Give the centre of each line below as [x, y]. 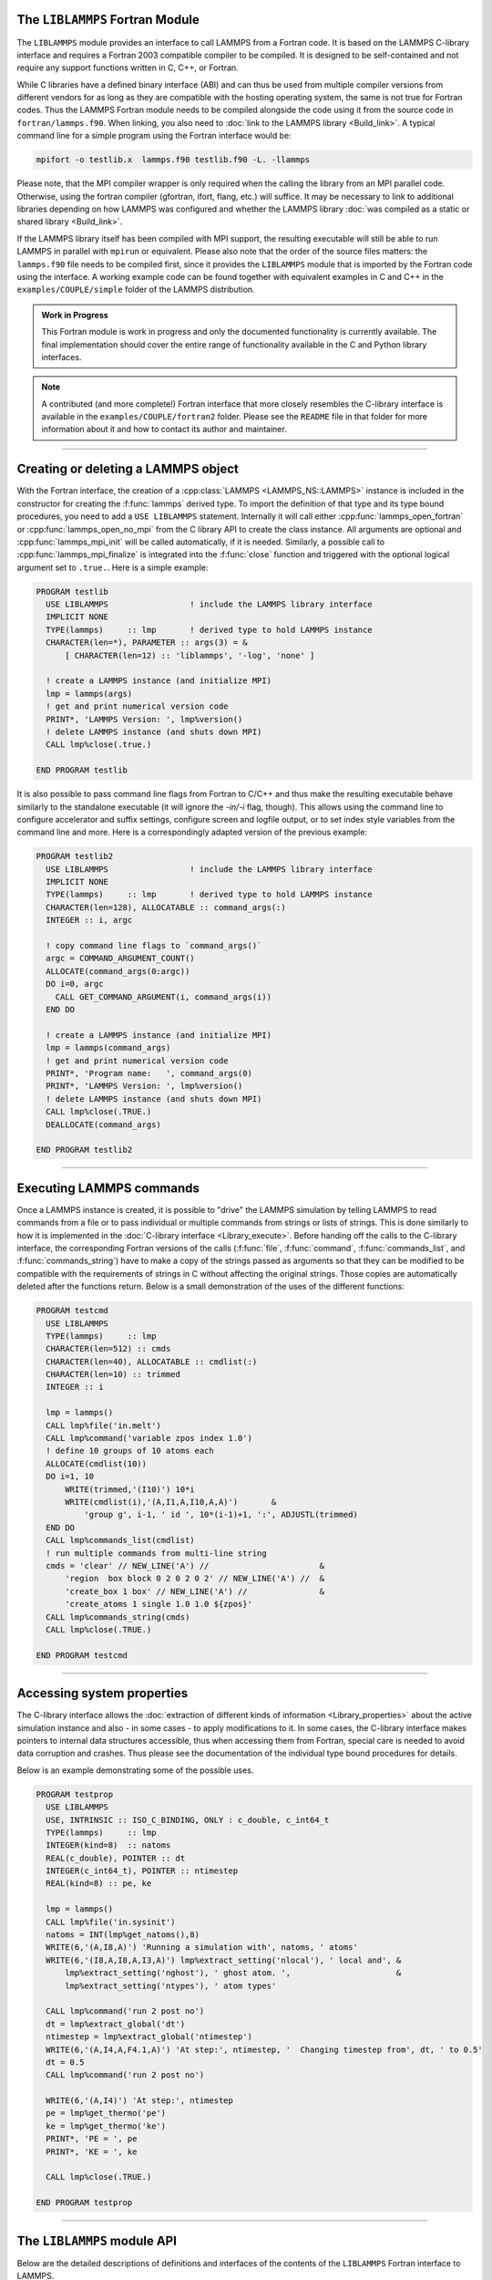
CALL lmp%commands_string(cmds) [118, 1617]
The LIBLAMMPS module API [97, 2240]
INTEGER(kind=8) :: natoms [108, 1845]
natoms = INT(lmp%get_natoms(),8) [123, 1935]
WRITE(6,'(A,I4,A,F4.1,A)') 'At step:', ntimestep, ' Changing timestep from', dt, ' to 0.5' [264, 2049]
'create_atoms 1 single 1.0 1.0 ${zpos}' [159, 1604]
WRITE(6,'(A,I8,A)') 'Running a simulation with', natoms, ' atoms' [202, 1948]
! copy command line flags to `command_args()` [154, 946]
